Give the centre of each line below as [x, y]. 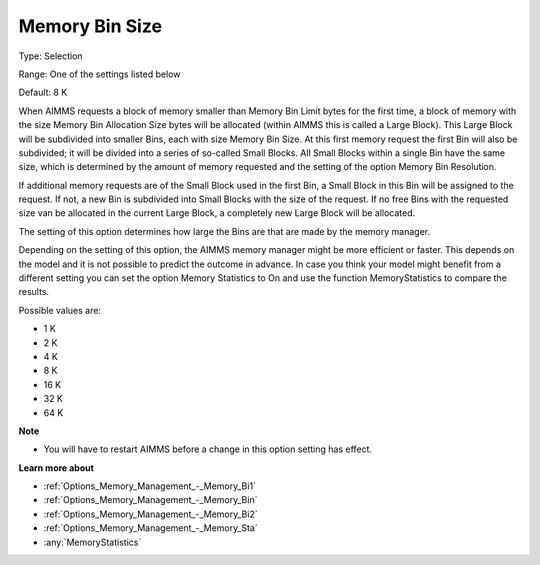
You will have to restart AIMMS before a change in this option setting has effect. [208, 449]
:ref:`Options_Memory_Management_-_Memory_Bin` [150, 500]
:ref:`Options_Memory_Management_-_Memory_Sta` [151, 528]
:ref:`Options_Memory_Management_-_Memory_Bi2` [151, 514]
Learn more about [56, 467]
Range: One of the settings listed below [99, 74]
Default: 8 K [43, 92]
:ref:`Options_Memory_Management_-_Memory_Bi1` [150, 486]
